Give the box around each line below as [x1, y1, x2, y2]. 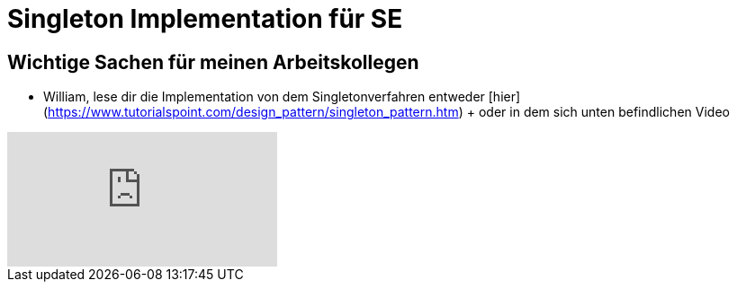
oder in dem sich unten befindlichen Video [478, 104, 730, 120]
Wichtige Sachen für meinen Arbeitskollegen [7, 50, 419, 74]
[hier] [488, 89, 521, 105]
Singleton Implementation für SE [7, 4, 403, 34]
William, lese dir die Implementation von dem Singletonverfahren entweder [43, 89, 485, 105]
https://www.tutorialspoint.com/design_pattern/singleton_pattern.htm [48, 104, 459, 120]
